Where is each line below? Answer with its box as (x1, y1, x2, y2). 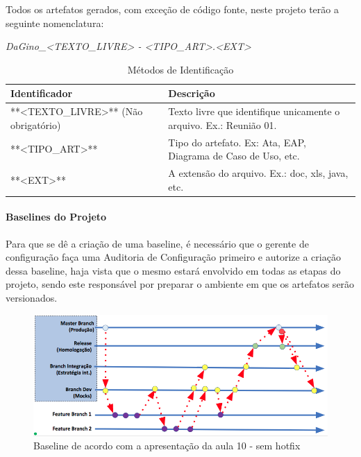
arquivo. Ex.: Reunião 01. (168, 117, 277, 132)
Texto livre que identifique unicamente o (168, 104, 340, 119)
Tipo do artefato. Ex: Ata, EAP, (168, 135, 306, 149)
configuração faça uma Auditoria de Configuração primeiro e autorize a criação (6, 250, 341, 264)
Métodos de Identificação (127, 62, 234, 76)
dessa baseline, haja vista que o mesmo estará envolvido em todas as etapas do (6, 263, 341, 277)
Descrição (168, 86, 215, 101)
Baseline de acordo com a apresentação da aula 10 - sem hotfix (33, 438, 301, 453)
